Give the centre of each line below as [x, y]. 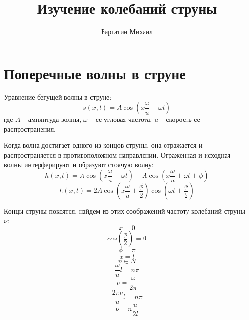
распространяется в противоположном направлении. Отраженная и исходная [117, 155]
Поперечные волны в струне [95, 73]
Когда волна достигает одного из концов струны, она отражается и [103, 145]
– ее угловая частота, [121, 119]
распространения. [30, 129]
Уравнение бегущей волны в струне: [58, 96]
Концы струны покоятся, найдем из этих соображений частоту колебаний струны [124, 211]
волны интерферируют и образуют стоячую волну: [79, 164]
